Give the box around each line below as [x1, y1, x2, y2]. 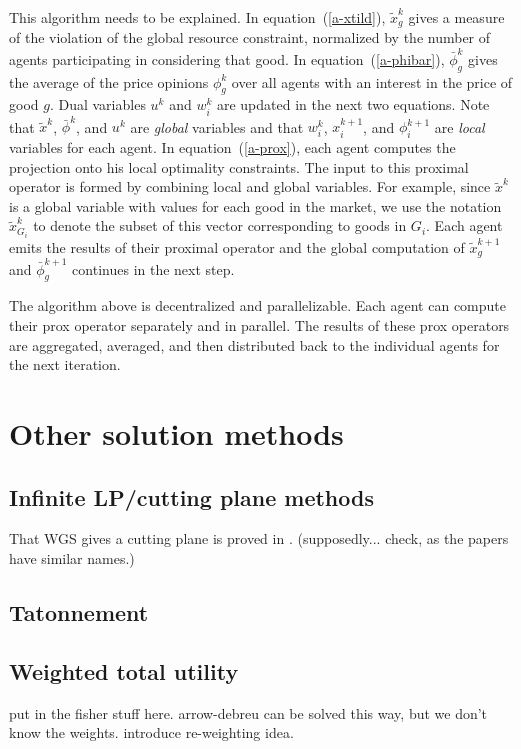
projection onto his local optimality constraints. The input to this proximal [9, 156, 469, 177]
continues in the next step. [72, 258, 235, 279]
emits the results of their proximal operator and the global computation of [9, 236, 465, 257]
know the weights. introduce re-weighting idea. [9, 722, 294, 743]
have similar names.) [9, 548, 135, 569]
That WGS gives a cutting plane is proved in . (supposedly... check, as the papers [9, 528, 509, 549]
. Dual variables [49, 94, 146, 115]
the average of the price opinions [9, 71, 209, 92]
